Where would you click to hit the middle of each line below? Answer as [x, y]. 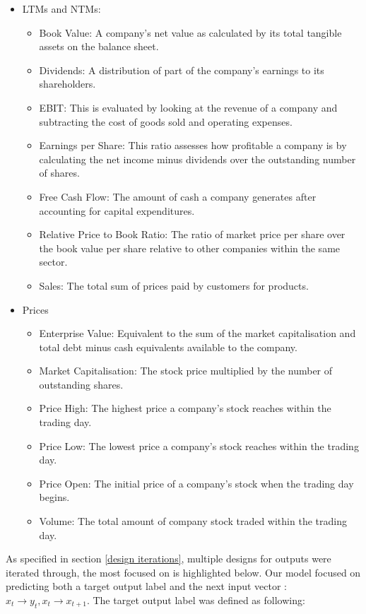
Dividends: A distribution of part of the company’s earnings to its [182, 70]
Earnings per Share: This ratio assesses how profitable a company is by [193, 145]
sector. [53, 262]
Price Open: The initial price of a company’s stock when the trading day [196, 483]
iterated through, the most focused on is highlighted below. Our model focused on [183, 572]
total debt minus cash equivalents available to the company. [168, 347]
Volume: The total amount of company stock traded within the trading [193, 521]
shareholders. [67, 84]
